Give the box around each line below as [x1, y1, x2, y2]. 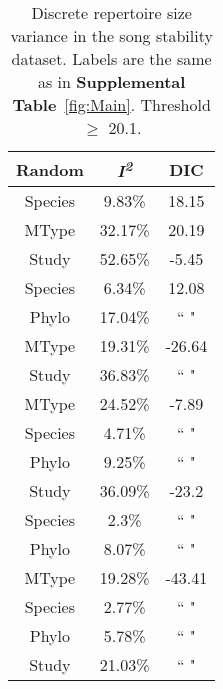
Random [16, 157, 84, 181]
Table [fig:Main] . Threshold [12, 93, 211, 116]
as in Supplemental [37, 70, 186, 93]
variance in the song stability [10, 24, 213, 47]
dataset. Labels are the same [11, 47, 212, 70]
